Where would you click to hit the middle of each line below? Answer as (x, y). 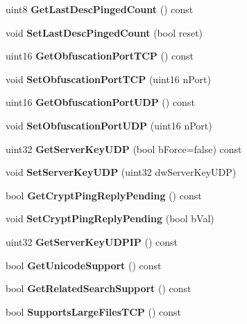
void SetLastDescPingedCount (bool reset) (104, 32)
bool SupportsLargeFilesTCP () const (94, 311)
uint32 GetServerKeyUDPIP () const (92, 241)
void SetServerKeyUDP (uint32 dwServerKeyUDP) (121, 172)
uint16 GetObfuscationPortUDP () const (100, 102)
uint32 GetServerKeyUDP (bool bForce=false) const (124, 148)
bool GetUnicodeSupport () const (84, 265)
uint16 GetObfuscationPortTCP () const (100, 56)
